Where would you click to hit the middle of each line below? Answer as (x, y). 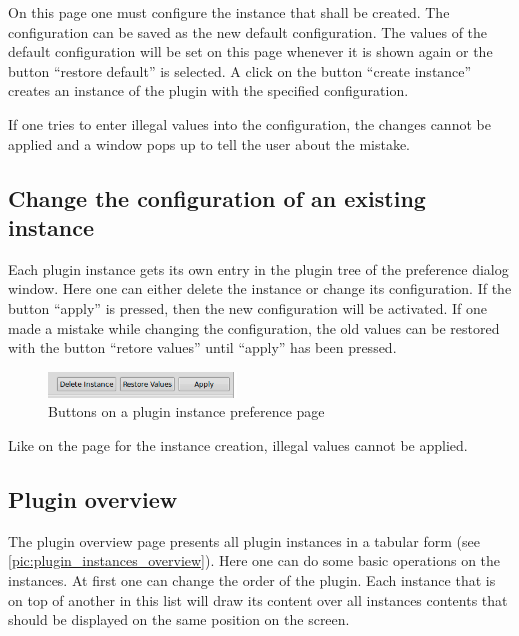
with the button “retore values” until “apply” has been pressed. (202, 347)
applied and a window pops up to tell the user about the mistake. (209, 143)
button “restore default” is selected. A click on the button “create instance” (240, 70)
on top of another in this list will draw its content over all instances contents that (258, 599)
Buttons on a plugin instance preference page (186, 411)
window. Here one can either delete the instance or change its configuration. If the (260, 288)
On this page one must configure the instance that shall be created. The (229, 12)
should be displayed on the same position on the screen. (179, 619)
